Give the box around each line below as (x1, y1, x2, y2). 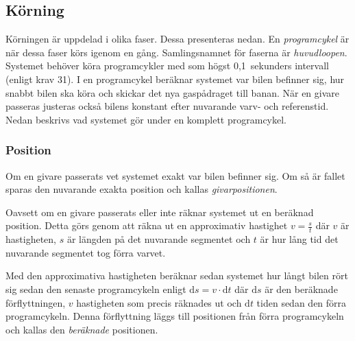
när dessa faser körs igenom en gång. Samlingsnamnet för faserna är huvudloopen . (5, 45, 347, 59)
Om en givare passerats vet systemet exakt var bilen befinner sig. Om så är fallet (5, 168, 345, 183)
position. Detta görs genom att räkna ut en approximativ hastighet (5, 218, 288, 233)
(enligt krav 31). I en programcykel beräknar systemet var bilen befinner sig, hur (5, 71, 345, 86)
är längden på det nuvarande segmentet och (66, 232, 251, 246)
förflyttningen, (5, 295, 66, 309)
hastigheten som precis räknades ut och (76, 295, 242, 309)
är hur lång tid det (260, 232, 339, 246)
